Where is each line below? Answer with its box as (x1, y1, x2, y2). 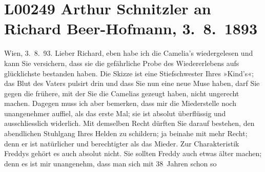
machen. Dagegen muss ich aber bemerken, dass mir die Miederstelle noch (4, 98, 236, 109)
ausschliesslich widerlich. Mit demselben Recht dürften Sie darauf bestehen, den (4, 118, 255, 128)
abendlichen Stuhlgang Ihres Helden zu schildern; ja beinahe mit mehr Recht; (4, 128, 248, 139)
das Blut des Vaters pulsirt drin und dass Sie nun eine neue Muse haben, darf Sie (4, 78, 260, 89)
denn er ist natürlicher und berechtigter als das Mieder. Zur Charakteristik (4, 138, 239, 148)
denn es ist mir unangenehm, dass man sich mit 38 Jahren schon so (4, 158, 217, 168)
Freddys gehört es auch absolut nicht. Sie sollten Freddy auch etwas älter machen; (4, 148, 262, 159)
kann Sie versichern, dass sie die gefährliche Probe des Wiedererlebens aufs (4, 57, 239, 68)
